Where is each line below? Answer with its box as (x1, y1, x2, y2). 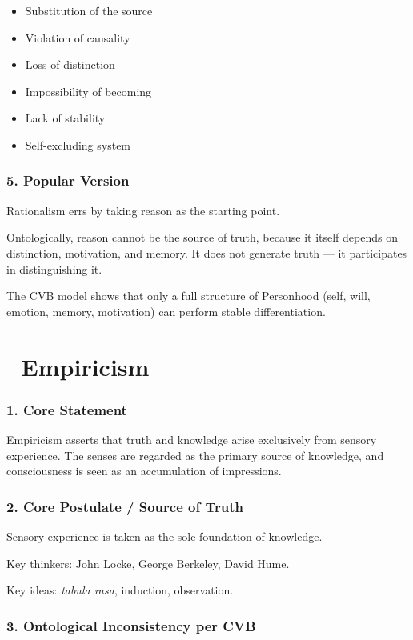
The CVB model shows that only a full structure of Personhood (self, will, (6, 287, 371, 304)
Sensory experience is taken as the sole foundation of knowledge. (6, 527, 323, 544)
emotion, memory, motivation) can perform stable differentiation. (6, 302, 326, 319)
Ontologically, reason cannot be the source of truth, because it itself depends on (6, 229, 398, 246)
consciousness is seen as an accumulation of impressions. (6, 462, 282, 479)
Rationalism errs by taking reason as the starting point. (6, 202, 280, 218)
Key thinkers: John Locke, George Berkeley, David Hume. (6, 554, 290, 571)
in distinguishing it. (6, 260, 102, 277)
